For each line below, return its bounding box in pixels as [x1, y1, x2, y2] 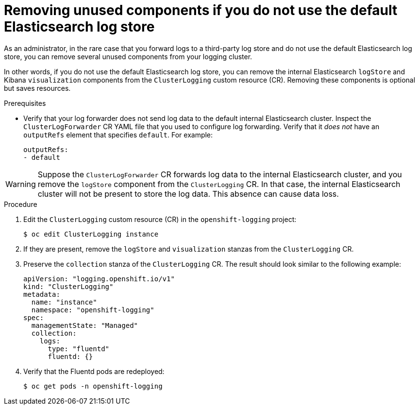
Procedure [4, 200, 37, 208]
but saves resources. [4, 84, 71, 92]
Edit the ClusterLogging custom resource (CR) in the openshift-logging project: [23, 215, 297, 223]
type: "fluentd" [48, 344, 110, 353]
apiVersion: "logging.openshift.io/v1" [23, 274, 175, 283]
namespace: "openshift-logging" [31, 306, 154, 314]
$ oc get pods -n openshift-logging [23, 382, 163, 390]
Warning [5, 179, 36, 189]
